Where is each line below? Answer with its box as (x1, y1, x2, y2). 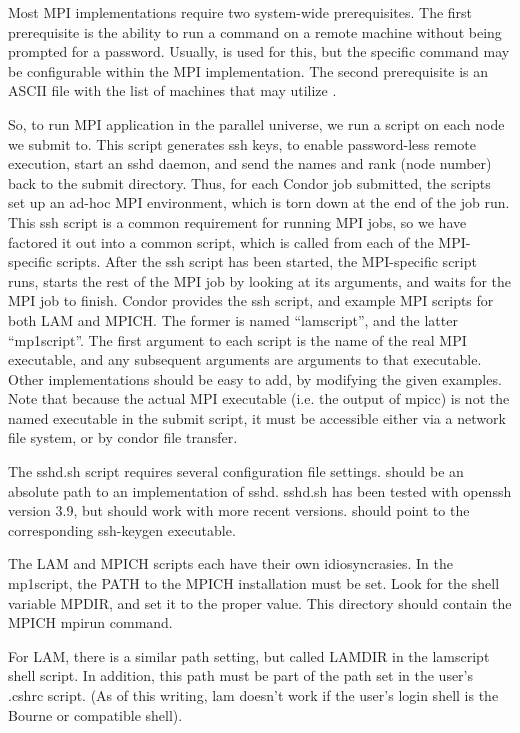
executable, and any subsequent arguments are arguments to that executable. (8, 349, 482, 370)
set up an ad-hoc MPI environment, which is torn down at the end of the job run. (8, 192, 510, 213)
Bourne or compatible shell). (8, 704, 183, 725)
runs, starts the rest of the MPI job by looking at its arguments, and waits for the (8, 270, 511, 291)
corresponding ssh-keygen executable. (8, 519, 236, 540)
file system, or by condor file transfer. (8, 427, 238, 448)
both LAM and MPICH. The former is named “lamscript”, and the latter (8, 309, 458, 330)
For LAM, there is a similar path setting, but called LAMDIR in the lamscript (8, 645, 490, 666)
